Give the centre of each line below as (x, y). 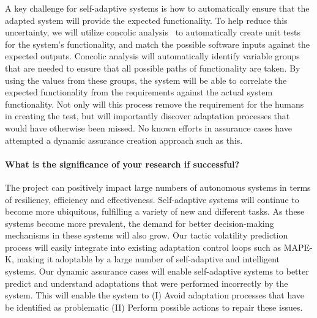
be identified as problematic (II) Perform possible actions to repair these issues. (154, 307)
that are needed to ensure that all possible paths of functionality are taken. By (153, 68)
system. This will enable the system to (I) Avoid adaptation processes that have (155, 295)
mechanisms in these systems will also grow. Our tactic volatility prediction (147, 235)
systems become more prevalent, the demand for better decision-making (140, 223)
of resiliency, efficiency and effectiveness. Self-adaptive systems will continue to (152, 199)
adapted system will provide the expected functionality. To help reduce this (146, 20)
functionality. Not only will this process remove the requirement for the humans (155, 104)
